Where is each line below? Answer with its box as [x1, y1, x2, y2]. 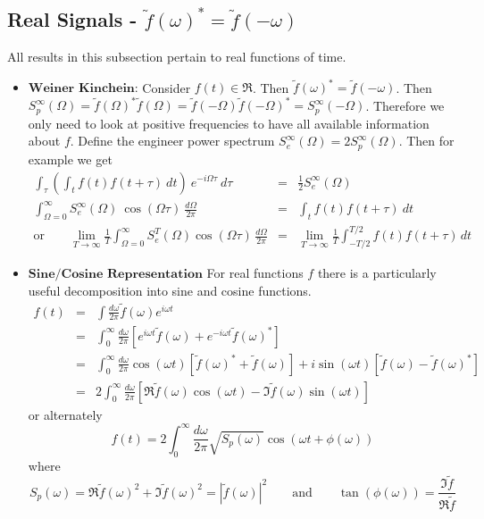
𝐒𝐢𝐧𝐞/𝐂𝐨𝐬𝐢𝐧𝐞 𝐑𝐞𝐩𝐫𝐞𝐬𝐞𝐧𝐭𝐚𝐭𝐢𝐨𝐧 [28, 268, 203, 281]
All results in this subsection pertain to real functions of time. [7, 47, 346, 66]
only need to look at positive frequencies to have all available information [28, 113, 430, 132]
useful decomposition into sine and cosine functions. [28, 280, 312, 299]
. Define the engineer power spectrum [70, 131, 275, 150]
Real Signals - [7, 5, 138, 33]
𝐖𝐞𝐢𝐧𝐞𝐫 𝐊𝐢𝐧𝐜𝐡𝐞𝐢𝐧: [28, 82, 138, 96]
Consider [142, 78, 191, 96]
